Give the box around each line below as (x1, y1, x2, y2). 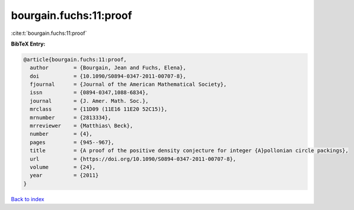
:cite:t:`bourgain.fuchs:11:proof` (11, 30, 87, 37)
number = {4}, (30, 131, 93, 137)
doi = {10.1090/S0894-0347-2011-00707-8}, (30, 73, 186, 79)
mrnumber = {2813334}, (30, 114, 111, 121)
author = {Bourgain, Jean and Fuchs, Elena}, (30, 64, 186, 71)
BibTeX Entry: (11, 40, 46, 47)
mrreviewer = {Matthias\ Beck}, (30, 122, 133, 130)
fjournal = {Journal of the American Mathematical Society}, (30, 81, 227, 88)
